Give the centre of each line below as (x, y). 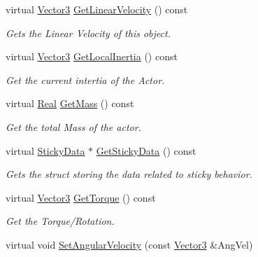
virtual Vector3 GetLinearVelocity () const (97, 9)
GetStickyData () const (146, 150)
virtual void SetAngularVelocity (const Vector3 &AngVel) (129, 244)
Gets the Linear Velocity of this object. (88, 33)
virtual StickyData (45, 150)
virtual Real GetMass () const (70, 103)
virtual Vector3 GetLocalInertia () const (92, 56)
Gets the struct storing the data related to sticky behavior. (129, 174)
